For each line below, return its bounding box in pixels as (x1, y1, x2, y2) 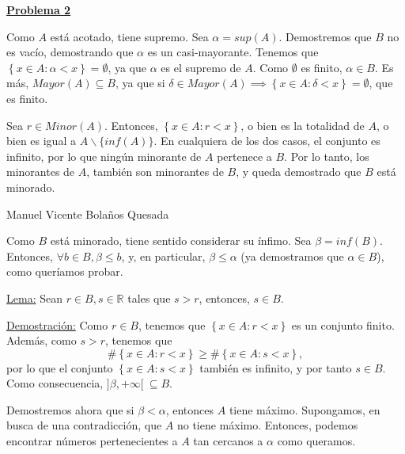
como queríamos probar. (6, 263, 123, 280)
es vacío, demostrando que (6, 44, 134, 60)
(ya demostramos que (240, 247, 344, 264)
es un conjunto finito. (291, 316, 395, 333)
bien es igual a (6, 132, 76, 149)
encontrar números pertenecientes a (6, 433, 178, 449)
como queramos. (277, 433, 356, 449)
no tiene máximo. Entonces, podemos (176, 417, 358, 433)
